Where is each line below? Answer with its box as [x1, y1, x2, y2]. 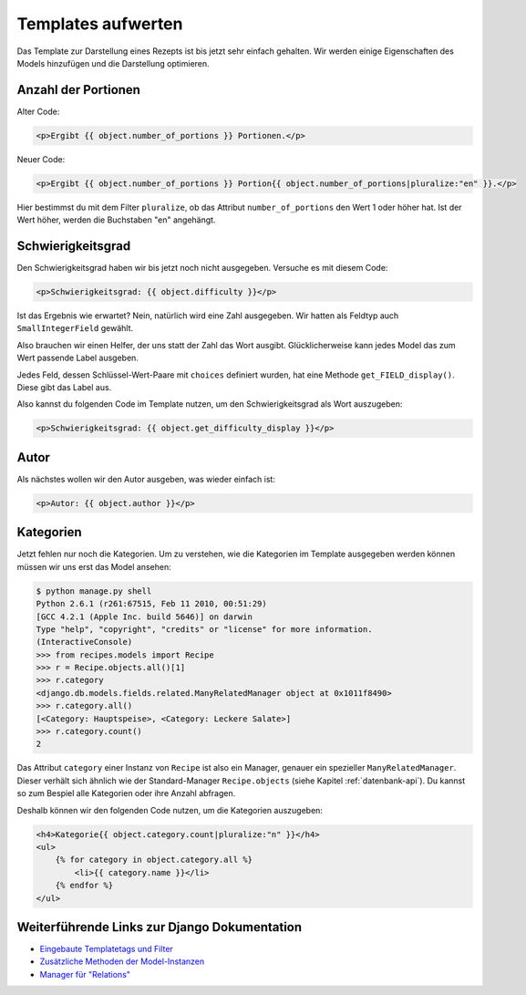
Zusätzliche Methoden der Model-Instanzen [39, 956, 205, 967]
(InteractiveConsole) [36, 637, 133, 648]
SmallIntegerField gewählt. [16, 323, 134, 334]
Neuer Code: [16, 153, 66, 164]
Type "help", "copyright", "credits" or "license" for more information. [36, 624, 373, 634]
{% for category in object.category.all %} [55, 855, 253, 865]
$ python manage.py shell [36, 586, 152, 596]
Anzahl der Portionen [16, 82, 141, 98]
